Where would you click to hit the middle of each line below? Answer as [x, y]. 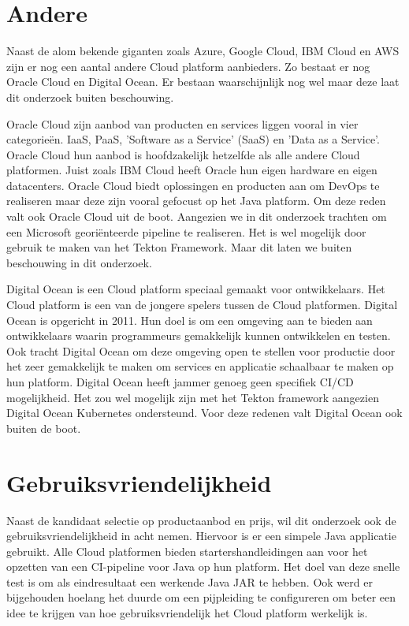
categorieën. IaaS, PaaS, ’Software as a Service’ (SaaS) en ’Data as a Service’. [193, 139]
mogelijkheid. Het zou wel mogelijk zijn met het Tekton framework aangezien [193, 397]
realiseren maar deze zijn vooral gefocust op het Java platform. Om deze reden [196, 201]
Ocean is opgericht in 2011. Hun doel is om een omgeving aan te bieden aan [190, 320]
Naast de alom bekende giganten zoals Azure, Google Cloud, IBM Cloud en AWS [203, 51]
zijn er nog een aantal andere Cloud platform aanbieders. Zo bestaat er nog [188, 66]
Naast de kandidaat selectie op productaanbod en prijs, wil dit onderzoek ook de [201, 520]
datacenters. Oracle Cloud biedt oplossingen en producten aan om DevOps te [193, 185]
